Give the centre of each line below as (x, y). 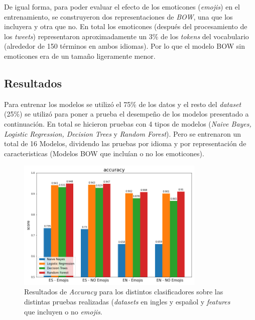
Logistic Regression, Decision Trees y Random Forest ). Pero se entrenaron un (123, 133)
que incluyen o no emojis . (63, 311)
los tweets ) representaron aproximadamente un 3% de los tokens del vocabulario (126, 36)
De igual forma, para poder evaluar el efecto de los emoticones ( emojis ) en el (122, 7)
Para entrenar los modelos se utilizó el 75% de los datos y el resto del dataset (123, 104)
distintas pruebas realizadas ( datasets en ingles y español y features (127, 301)
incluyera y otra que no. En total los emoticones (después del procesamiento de (126, 26)
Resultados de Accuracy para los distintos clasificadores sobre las (124, 292)
